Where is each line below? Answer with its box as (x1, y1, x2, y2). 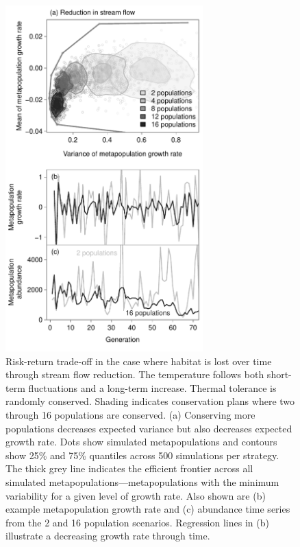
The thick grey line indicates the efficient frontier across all (5, 461, 253, 476)
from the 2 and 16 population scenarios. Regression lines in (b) (5, 515, 269, 529)
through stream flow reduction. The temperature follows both (5, 367, 264, 382)
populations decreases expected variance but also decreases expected (5, 421, 292, 435)
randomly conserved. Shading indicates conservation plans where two (5, 394, 295, 408)
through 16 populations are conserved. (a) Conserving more (5, 408, 255, 422)
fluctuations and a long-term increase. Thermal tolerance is (28, 380, 277, 395)
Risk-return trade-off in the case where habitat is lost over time (5, 353, 272, 368)
